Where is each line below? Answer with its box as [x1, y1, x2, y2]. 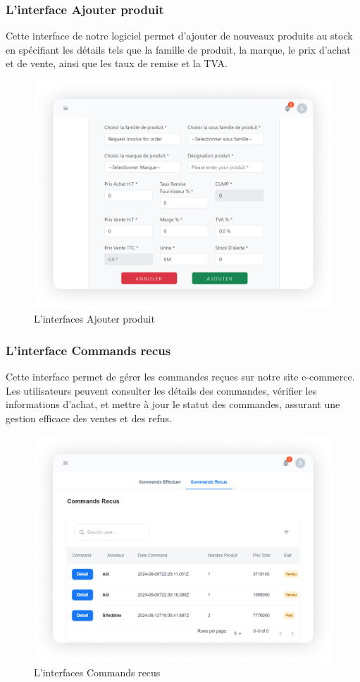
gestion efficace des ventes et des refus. [6, 410, 173, 425]
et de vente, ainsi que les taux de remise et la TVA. [6, 56, 228, 71]
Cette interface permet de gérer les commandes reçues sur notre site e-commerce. [6, 369, 355, 384]
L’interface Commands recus [6, 341, 171, 359]
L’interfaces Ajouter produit [34, 311, 155, 326]
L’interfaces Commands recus [34, 665, 161, 680]
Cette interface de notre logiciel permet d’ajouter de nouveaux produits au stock [6, 28, 353, 43]
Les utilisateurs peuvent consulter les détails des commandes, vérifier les [6, 383, 317, 397]
